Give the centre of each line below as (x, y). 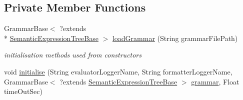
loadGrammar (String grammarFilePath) (175, 38)
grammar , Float (215, 81)
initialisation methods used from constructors (73, 55)
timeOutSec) (23, 91)
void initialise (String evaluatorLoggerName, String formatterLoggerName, (118, 71)
